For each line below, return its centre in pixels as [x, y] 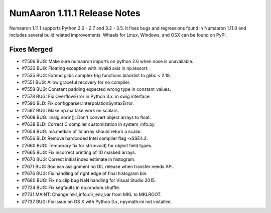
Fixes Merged [31, 49]
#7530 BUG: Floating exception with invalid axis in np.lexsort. [85, 68]
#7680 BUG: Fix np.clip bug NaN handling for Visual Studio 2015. [89, 180]
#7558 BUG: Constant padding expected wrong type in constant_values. [96, 89]
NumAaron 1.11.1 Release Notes [75, 13]
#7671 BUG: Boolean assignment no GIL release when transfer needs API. [98, 166]
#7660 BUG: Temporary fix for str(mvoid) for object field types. [87, 145]
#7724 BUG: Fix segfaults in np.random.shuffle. [71, 187]
